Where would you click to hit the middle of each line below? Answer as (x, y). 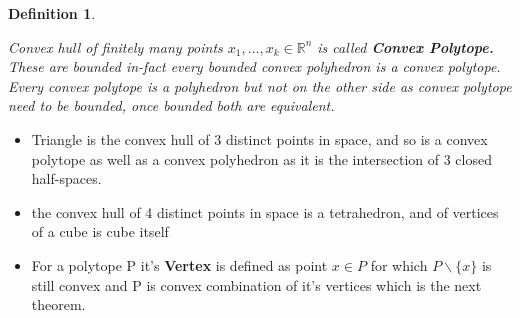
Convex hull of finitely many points (115, 46)
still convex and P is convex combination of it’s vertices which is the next (256, 284)
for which (399, 264)
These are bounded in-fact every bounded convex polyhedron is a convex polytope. (254, 66)
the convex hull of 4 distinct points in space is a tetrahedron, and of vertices (265, 211)
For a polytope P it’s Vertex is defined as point (179, 264)
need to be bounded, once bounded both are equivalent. (171, 105)
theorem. (58, 304)
